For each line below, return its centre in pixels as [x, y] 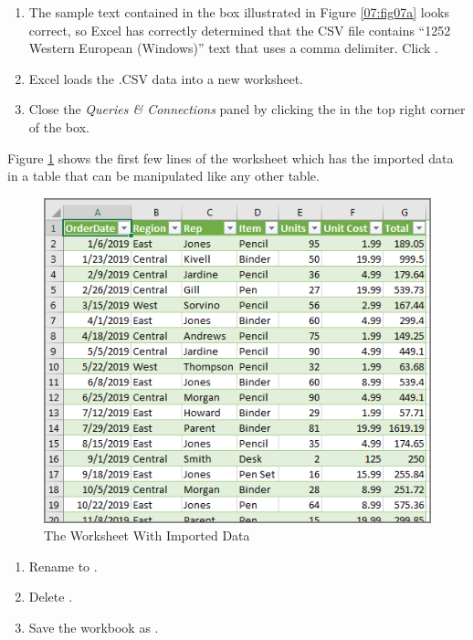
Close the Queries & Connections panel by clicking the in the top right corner [247, 109]
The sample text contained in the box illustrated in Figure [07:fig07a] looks [239, 12]
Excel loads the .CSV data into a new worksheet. [166, 78]
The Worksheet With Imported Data [147, 535]
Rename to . [63, 566]
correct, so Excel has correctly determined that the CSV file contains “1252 [240, 30]
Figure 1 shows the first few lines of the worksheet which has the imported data [231, 157]
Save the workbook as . [94, 627]
